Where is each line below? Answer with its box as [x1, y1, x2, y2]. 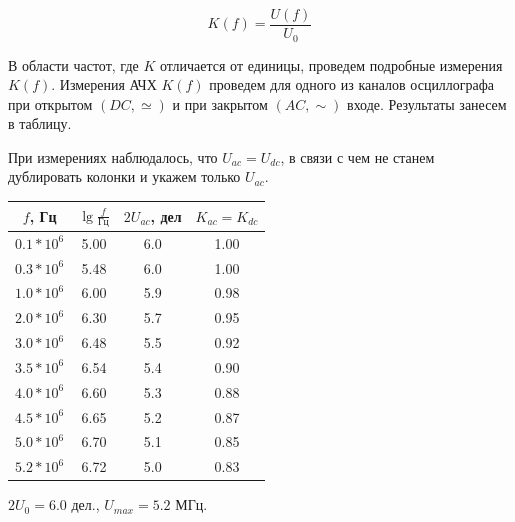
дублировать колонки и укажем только [8, 166, 241, 187]
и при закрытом [172, 93, 268, 114]
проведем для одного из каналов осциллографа [209, 74, 495, 95]
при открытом [8, 93, 93, 114]
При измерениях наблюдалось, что [8, 146, 218, 167]
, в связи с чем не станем [280, 146, 435, 167]
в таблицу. [8, 113, 72, 134]
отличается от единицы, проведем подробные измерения [159, 54, 503, 75]
